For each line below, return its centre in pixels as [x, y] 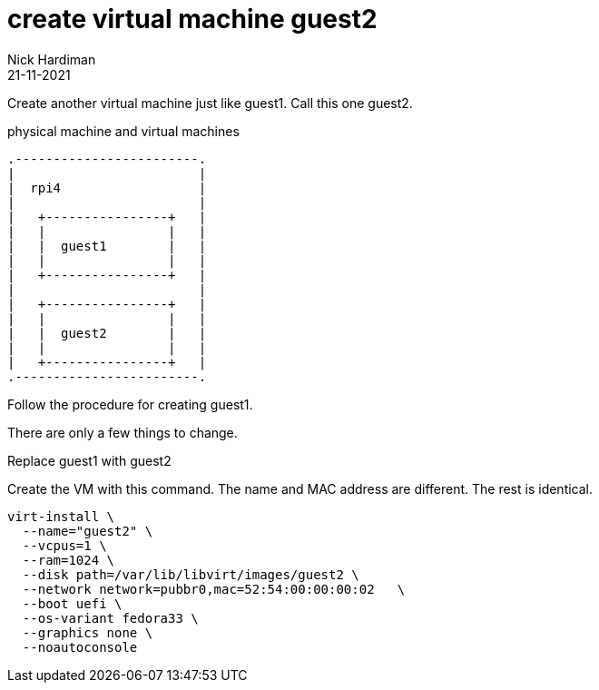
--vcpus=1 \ [64, 545]
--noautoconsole [80, 647]
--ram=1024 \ [69, 560]
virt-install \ [61, 516]
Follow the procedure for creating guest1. [130, 404]
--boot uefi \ [72, 603]
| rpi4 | [107, 187]
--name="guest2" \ [88, 531]
